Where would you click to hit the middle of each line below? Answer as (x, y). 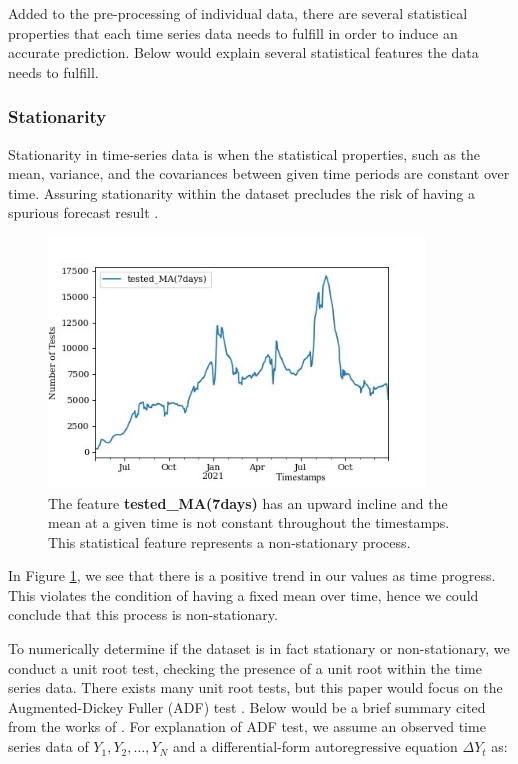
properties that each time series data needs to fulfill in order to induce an (233, 32)
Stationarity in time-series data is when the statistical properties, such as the (244, 153)
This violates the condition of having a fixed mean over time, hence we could (243, 594)
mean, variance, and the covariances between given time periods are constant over (259, 173)
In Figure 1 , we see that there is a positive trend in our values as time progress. (252, 575)
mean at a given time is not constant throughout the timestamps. (249, 522)
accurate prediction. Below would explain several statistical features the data (243, 52)
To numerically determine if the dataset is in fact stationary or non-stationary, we (259, 648)
